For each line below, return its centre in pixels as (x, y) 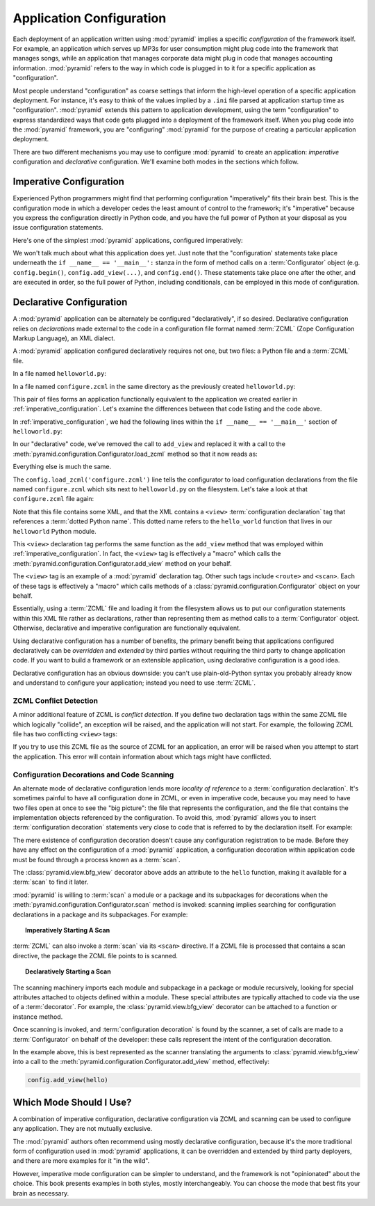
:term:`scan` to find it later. (51, 882)
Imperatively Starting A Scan (68, 930)
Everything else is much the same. (62, 467)
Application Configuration (90, 18)
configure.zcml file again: (53, 499)
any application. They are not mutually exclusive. (83, 1129)
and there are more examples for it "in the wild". (81, 1161)
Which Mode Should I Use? (72, 1102)
